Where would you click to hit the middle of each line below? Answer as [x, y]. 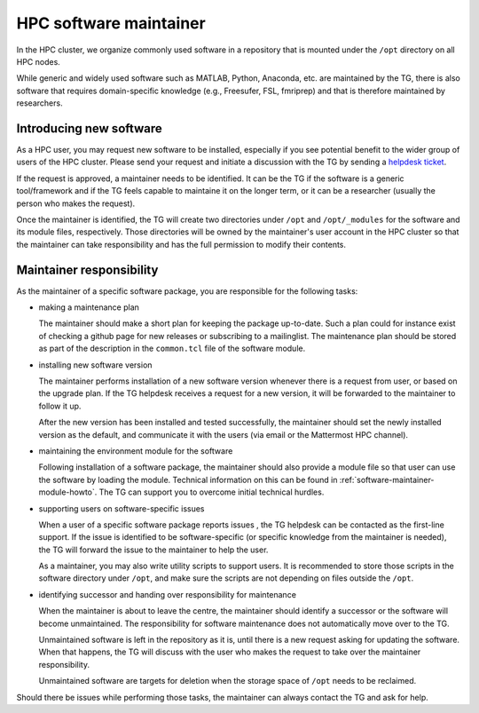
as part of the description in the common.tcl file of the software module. [172, 349]
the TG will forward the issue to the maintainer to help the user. [153, 550]
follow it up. [60, 406]
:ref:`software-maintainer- [387, 479]
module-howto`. [68, 492]
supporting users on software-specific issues [122, 508]
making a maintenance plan [89, 307]
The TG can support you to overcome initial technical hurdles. [212, 492]
